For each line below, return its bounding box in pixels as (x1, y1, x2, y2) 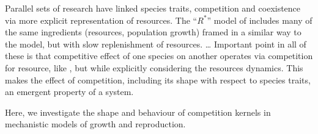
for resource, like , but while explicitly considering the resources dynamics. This (5, 61, 303, 74)
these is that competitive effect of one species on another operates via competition (5, 49, 313, 62)
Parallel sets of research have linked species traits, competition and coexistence (5, 2, 301, 14)
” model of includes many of (207, 13, 312, 26)
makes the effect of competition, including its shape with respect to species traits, (5, 73, 311, 86)
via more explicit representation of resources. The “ (5, 13, 198, 26)
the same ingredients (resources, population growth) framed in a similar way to (5, 26, 301, 38)
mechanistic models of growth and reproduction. (5, 118, 186, 130)
